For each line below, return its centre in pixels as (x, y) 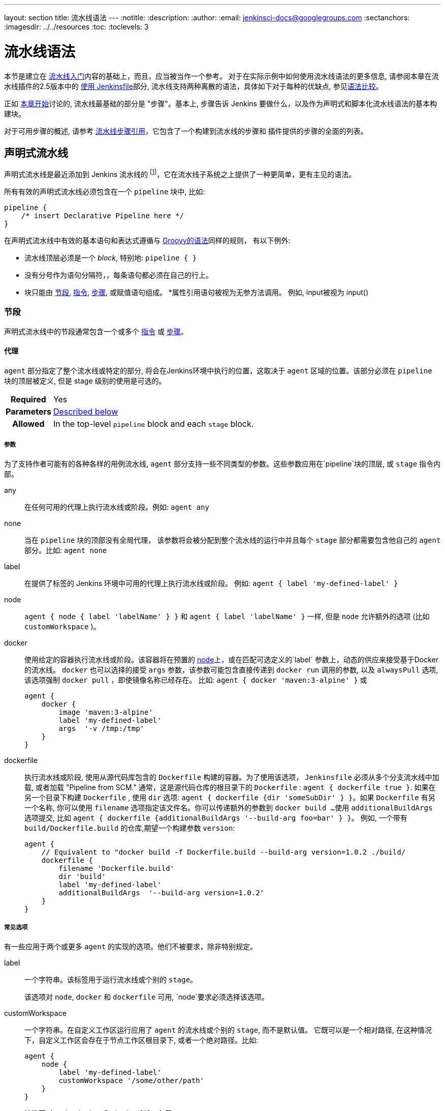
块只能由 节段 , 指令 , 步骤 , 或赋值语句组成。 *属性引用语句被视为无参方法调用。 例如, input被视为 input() (197, 292)
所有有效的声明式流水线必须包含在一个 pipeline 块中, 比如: (105, 192)
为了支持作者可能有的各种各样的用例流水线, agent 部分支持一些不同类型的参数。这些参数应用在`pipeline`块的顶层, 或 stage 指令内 (222, 463)
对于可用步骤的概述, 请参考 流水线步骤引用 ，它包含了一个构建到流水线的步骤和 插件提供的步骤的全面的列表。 (186, 131)
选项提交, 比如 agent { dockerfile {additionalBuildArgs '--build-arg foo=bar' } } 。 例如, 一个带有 (216, 817)
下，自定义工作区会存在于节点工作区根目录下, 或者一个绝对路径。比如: (141, 1040)
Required (28, 399)
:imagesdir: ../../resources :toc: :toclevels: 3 (76, 27)
